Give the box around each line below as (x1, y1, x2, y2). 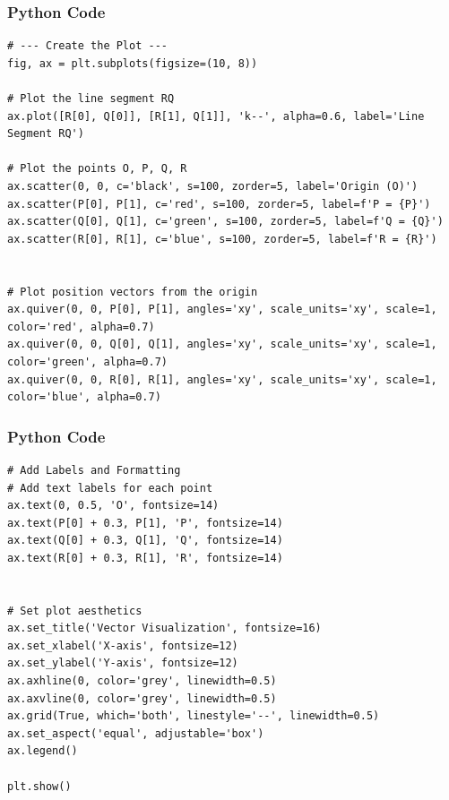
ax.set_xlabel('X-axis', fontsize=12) (7, 639, 238, 652)
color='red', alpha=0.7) (7, 320, 155, 333)
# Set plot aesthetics (7, 604, 142, 617)
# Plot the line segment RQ (7, 92, 175, 105)
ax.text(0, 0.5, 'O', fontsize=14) (7, 499, 220, 512)
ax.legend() (7, 744, 78, 758)
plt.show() (7, 779, 72, 793)
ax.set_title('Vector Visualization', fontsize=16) (7, 622, 322, 635)
